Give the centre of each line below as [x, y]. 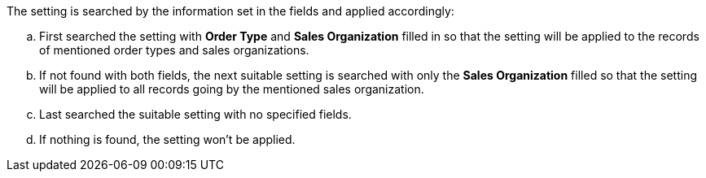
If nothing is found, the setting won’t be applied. [167, 139]
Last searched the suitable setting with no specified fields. [195, 114]
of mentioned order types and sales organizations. [174, 50]
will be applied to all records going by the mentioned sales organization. [232, 89]
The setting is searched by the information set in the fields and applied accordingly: [230, 11]
